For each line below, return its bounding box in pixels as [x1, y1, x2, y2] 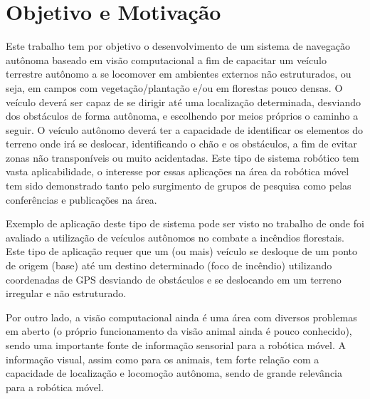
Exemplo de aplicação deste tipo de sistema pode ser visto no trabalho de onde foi [6, 216, 364, 231]
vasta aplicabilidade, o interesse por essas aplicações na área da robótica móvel [6, 164, 349, 179]
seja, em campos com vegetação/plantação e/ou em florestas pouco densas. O [6, 80, 343, 95]
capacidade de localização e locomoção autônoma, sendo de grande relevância [6, 366, 343, 380]
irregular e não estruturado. [6, 286, 127, 301]
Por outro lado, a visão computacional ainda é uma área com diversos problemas [6, 309, 357, 324]
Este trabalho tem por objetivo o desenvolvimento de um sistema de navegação [6, 38, 350, 53]
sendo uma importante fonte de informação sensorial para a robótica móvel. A [6, 338, 346, 352]
